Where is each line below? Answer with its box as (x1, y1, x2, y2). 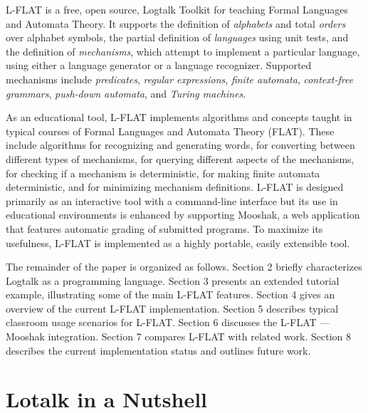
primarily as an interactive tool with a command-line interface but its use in (6, 193, 338, 208)
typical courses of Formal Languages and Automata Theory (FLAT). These (6, 123, 335, 138)
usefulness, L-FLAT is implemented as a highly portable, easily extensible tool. (6, 235, 350, 250)
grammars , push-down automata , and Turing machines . (6, 85, 246, 100)
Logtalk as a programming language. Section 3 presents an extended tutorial (6, 273, 340, 288)
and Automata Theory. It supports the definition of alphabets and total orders (6, 16, 346, 31)
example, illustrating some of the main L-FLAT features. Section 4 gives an (6, 287, 335, 302)
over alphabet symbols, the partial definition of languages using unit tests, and (6, 30, 349, 45)
